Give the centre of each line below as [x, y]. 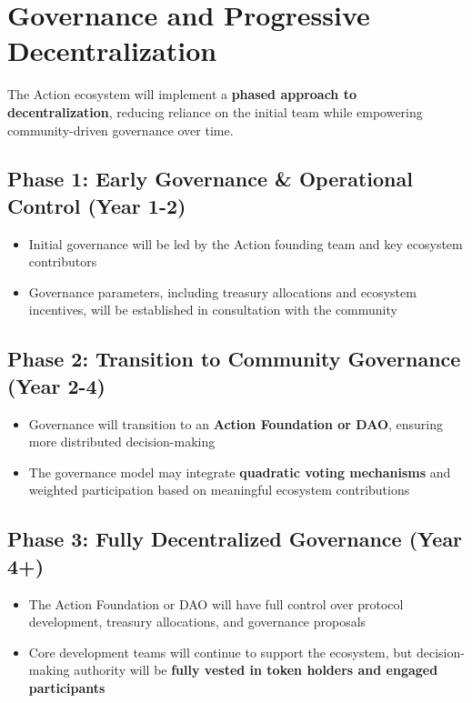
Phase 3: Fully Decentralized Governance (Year [235, 539]
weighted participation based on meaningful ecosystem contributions [219, 490]
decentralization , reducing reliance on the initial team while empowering [215, 111]
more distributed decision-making [122, 442]
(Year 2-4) [57, 385]
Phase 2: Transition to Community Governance [234, 359]
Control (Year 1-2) [97, 205]
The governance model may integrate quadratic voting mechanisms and [240, 472]
